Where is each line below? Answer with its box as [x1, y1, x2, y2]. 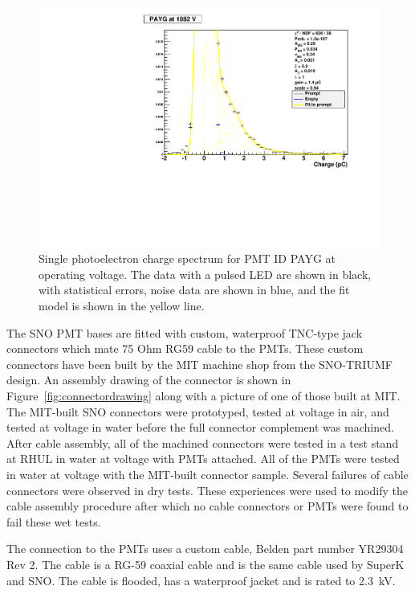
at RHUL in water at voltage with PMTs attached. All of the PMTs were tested [6, 450, 400, 467]
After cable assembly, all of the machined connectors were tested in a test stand [6, 434, 399, 451]
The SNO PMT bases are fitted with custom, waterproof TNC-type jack [6, 324, 363, 341]
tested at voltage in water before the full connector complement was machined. [6, 419, 394, 436]
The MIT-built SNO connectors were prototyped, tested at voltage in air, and [6, 403, 389, 420]
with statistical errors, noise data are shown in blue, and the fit [39, 281, 350, 298]
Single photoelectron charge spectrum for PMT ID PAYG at [39, 250, 336, 267]
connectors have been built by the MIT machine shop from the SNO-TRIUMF [6, 355, 393, 372]
